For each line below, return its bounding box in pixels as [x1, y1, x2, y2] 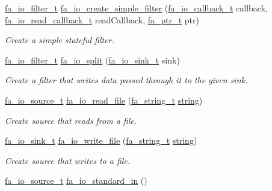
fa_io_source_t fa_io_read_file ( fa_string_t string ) [5, 93, 203, 106]
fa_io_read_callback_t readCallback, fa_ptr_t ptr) [5, 13, 199, 26]
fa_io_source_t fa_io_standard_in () [5, 174, 147, 187]
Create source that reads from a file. [5, 114, 137, 126]
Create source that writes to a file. [5, 154, 131, 166]
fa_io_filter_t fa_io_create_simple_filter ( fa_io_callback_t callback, [5, 2, 268, 14]
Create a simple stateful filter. [5, 34, 114, 46]
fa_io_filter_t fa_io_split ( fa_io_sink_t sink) [5, 53, 180, 66]
